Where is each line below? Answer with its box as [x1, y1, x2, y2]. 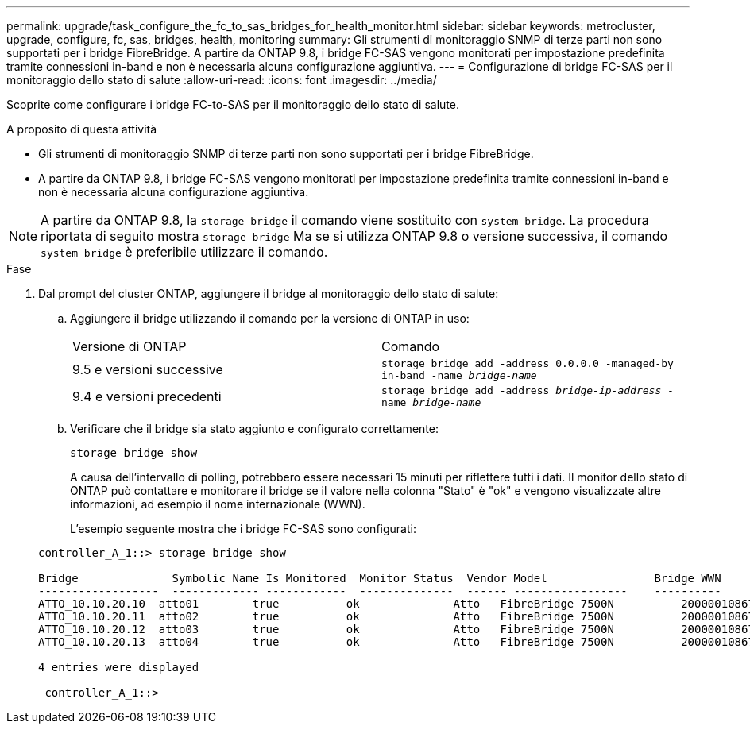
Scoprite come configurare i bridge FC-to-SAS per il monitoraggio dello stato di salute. [6, 98, 459, 111]
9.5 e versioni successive [72, 361, 223, 377]
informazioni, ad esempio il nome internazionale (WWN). [70, 497, 365, 511]
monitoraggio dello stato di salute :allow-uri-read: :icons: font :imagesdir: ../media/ [6, 73, 437, 87]
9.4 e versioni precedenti [72, 388, 222, 404]
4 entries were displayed [38, 661, 199, 674]
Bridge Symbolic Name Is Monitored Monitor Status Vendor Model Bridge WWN [38, 572, 721, 585]
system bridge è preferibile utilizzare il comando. [41, 244, 328, 260]
